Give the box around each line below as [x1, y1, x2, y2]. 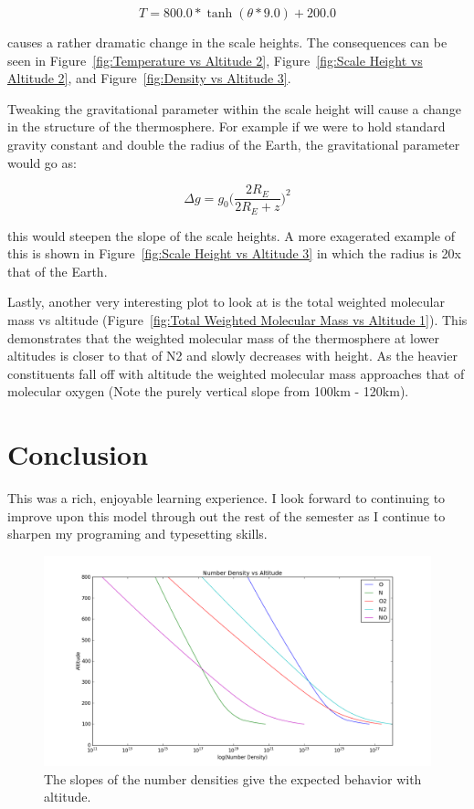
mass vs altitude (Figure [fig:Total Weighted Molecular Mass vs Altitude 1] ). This [7, 310, 468, 330]
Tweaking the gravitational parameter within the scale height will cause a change [7, 99, 461, 118]
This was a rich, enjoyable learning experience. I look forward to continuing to [7, 489, 446, 508]
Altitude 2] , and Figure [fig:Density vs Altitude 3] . [7, 68, 291, 88]
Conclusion [7, 436, 149, 473]
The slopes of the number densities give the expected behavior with [44, 769, 422, 788]
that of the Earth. [7, 261, 108, 280]
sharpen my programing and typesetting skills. [7, 524, 268, 543]
